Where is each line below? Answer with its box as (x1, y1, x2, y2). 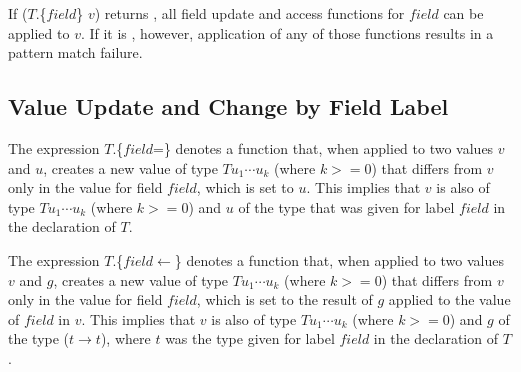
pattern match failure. (8, 42, 143, 63)
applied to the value (388, 289, 511, 310)
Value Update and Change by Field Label (8, 91, 449, 122)
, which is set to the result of (196, 289, 373, 310)
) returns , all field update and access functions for (94, 3, 405, 23)
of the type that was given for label (238, 196, 455, 217)
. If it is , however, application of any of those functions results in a (80, 22, 494, 43)
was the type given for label (165, 328, 335, 349)
